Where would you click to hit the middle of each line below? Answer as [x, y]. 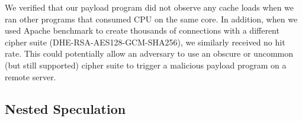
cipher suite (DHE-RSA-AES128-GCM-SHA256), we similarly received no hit [145, 42]
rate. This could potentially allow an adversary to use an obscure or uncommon [149, 53]
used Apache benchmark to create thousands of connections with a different [142, 30]
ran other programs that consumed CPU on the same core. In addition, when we [151, 19]
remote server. [30, 76]
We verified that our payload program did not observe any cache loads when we [150, 7]
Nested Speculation [65, 108]
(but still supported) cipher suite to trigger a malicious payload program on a [146, 65]
